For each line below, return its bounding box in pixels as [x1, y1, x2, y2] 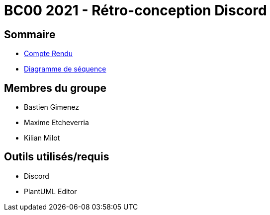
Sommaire [4, 28, 56, 41]
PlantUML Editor [24, 187, 77, 196]
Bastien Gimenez [24, 103, 79, 112]
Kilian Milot [24, 134, 60, 143]
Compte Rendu [24, 49, 73, 58]
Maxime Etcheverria [24, 118, 89, 127]
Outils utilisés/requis [4, 150, 109, 163]
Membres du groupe [4, 81, 107, 94]
